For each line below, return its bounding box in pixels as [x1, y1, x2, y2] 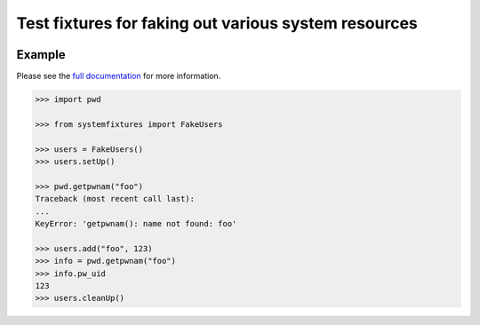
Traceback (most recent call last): [35, 194, 196, 204]
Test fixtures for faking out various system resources [16, 13, 418, 33]
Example [16, 47, 66, 62]
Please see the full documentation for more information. [16, 71, 221, 82]
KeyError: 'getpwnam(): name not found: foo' [35, 218, 237, 228]
